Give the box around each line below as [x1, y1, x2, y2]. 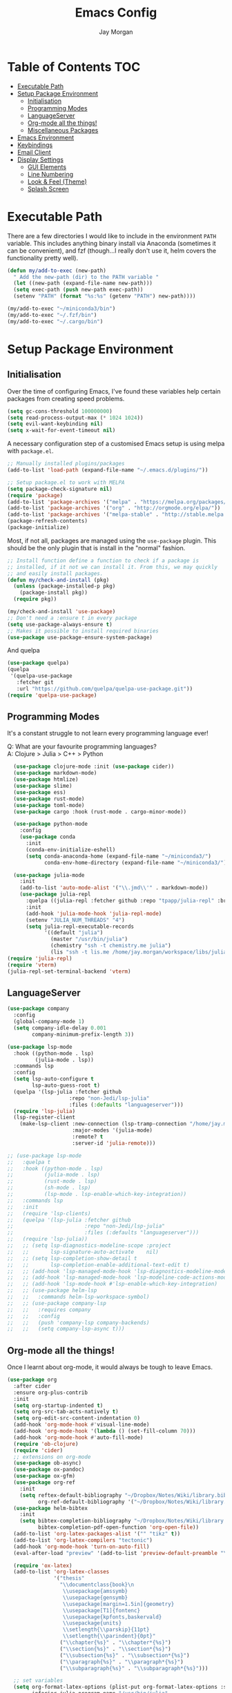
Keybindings [17, 140, 53, 149]
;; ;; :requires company [7, 1306, 91, 1313]
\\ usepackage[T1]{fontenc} [62, 1607, 140, 1614]
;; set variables [13, 1677, 64, 1684]
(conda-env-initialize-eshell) [25, 846, 116, 853]
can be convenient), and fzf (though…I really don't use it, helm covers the [7, 246, 216, 255]
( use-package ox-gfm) [13, 1473, 76, 1480]
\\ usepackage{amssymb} [62, 1588, 128, 1595]
